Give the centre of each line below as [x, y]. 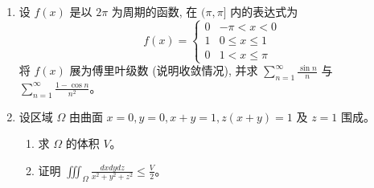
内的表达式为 [264, 11]
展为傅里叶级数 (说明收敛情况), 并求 [164, 70]
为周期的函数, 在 [154, 11]
